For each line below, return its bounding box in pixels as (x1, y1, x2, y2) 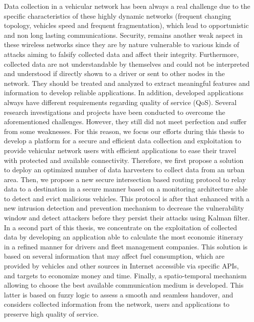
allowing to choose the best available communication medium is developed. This (4, 280, 244, 290)
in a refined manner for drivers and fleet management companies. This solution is (4, 241, 248, 251)
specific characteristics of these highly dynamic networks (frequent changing (4, 10, 231, 21)
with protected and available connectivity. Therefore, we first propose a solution (4, 155, 244, 165)
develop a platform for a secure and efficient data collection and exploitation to (4, 135, 241, 146)
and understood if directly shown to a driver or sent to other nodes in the (4, 68, 225, 79)
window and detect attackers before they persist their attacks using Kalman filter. (4, 213, 250, 223)
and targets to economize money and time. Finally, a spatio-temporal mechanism (4, 270, 247, 280)
